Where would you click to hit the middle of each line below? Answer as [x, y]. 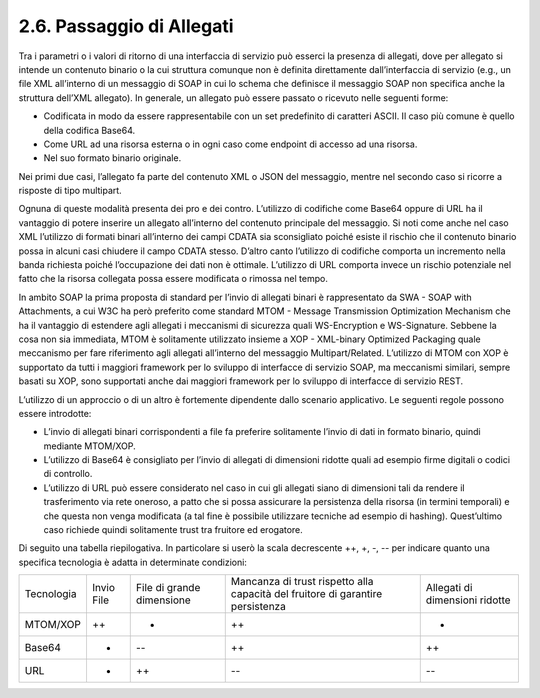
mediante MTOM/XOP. [90, 446]
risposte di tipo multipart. [70, 191]
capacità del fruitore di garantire [306, 594]
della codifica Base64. [89, 130]
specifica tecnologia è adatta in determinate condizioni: [132, 562]
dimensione [163, 600]
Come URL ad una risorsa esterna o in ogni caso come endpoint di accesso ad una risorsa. [230, 144]
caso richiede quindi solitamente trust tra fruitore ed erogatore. [173, 530]
